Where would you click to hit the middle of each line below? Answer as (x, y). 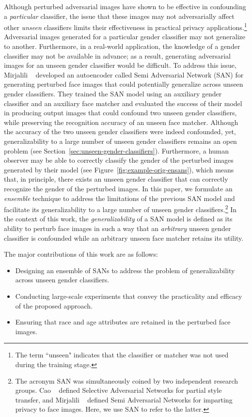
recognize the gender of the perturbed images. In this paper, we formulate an (118, 188)
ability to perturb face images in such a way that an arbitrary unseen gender (118, 228)
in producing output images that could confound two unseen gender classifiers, (120, 113)
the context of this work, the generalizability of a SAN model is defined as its (118, 219)
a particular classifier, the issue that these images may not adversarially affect (119, 16)
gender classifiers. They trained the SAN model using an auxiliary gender (113, 93)
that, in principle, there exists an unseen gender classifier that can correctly (116, 179)
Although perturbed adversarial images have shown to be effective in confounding (125, 6)
